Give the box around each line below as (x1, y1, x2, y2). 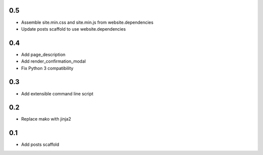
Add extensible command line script (21, 90, 94, 97)
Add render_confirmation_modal (21, 58, 86, 64)
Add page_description (21, 52, 66, 57)
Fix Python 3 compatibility (21, 65, 74, 71)
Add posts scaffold (21, 141, 59, 148)
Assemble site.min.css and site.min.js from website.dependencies (21, 19, 153, 25)
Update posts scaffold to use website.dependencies (21, 26, 126, 32)
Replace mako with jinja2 (21, 116, 72, 122)
